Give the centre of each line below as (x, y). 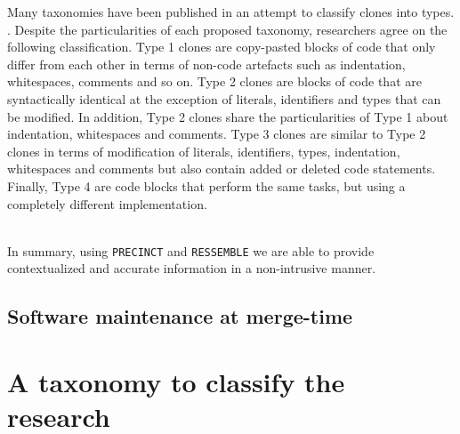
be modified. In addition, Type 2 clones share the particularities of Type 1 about (228, 116)
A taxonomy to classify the (176, 381)
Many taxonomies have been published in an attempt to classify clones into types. (231, 12)
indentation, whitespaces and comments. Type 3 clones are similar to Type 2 (217, 134)
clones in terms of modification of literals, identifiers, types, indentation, (204, 151)
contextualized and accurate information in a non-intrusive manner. (192, 268)
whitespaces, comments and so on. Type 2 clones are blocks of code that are (214, 81)
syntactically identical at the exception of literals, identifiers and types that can (224, 98)
